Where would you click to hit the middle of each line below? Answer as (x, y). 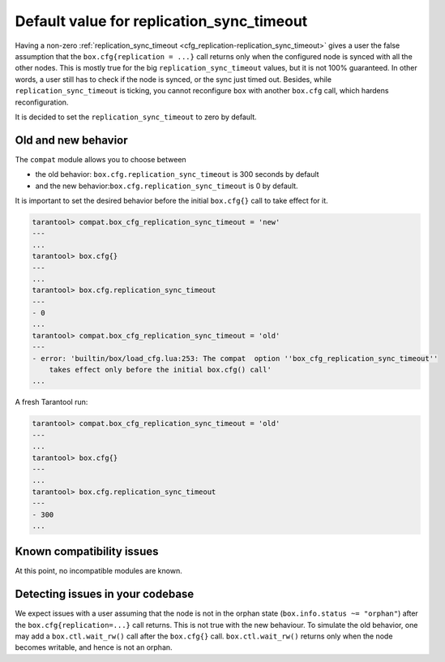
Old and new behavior (72, 140)
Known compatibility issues (87, 552)
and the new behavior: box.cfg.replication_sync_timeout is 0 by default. (167, 186)
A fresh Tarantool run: (51, 402)
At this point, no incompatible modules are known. (98, 571)
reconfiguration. (42, 102)
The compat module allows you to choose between (101, 159)
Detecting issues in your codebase (105, 594)
